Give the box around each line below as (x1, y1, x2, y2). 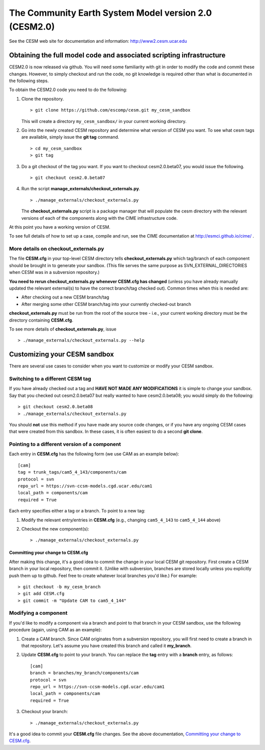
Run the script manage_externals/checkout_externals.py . (21, 186, 140, 192)
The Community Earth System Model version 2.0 (9, 7, 212, 18)
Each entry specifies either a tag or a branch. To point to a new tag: (9, 508, 146, 514)
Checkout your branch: (21, 709, 68, 715)
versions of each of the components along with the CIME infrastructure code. (21, 215, 178, 221)
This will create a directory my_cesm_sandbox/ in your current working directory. (21, 118, 186, 124)
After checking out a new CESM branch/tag (21, 294, 109, 300)
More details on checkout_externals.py (9, 245, 105, 252)
